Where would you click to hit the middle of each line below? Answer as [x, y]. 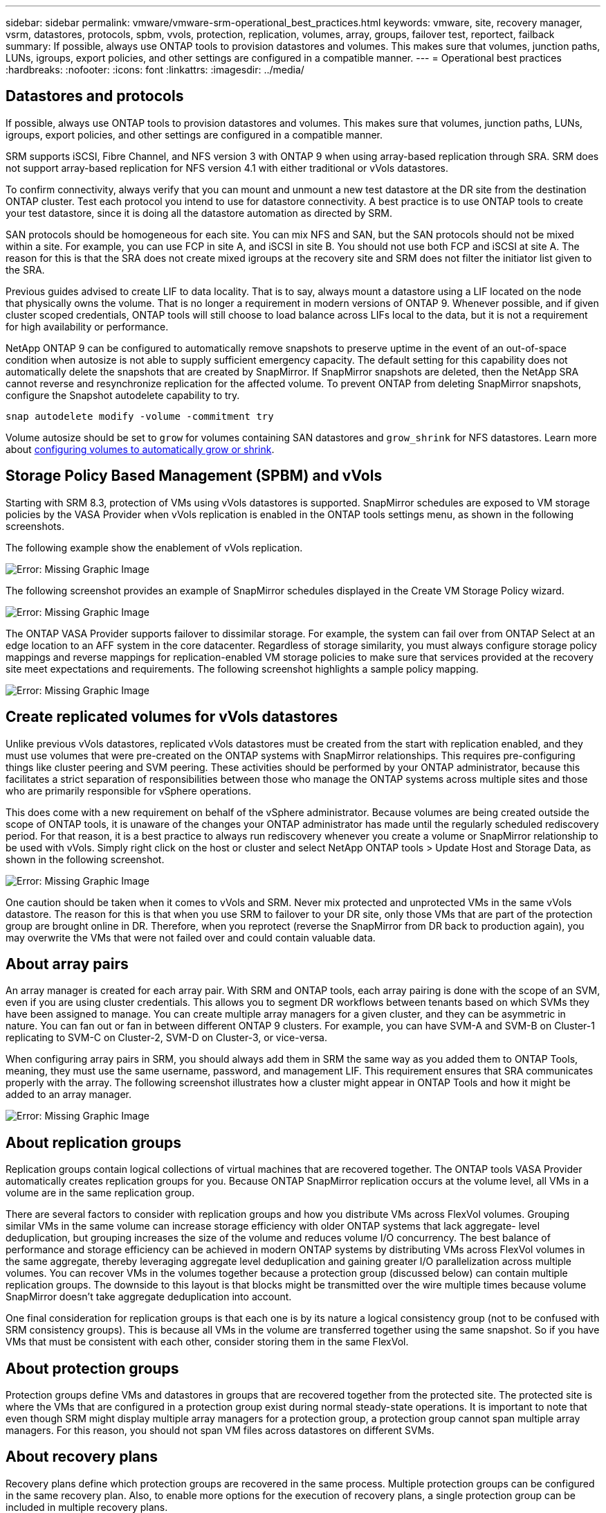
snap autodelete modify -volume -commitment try [140, 416]
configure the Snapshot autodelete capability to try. [123, 395]
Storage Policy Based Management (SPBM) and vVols [194, 476]
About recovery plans [82, 1457]
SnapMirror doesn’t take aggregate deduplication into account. [149, 1297]
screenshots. [35, 526]
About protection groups [92, 1368]
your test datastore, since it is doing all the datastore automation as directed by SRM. [199, 213]
